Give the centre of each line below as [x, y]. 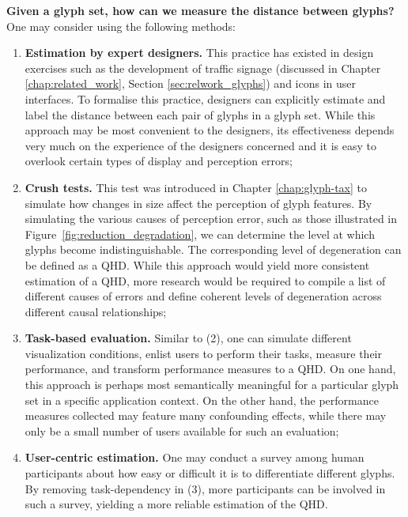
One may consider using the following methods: [121, 26]
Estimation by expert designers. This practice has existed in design [199, 53]
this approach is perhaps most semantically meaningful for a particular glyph [212, 385]
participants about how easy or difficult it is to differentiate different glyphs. [210, 473]
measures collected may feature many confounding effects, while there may [206, 415]
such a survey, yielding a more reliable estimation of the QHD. [176, 504]
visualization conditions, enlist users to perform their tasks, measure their [203, 353]
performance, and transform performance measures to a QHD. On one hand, [210, 369]
